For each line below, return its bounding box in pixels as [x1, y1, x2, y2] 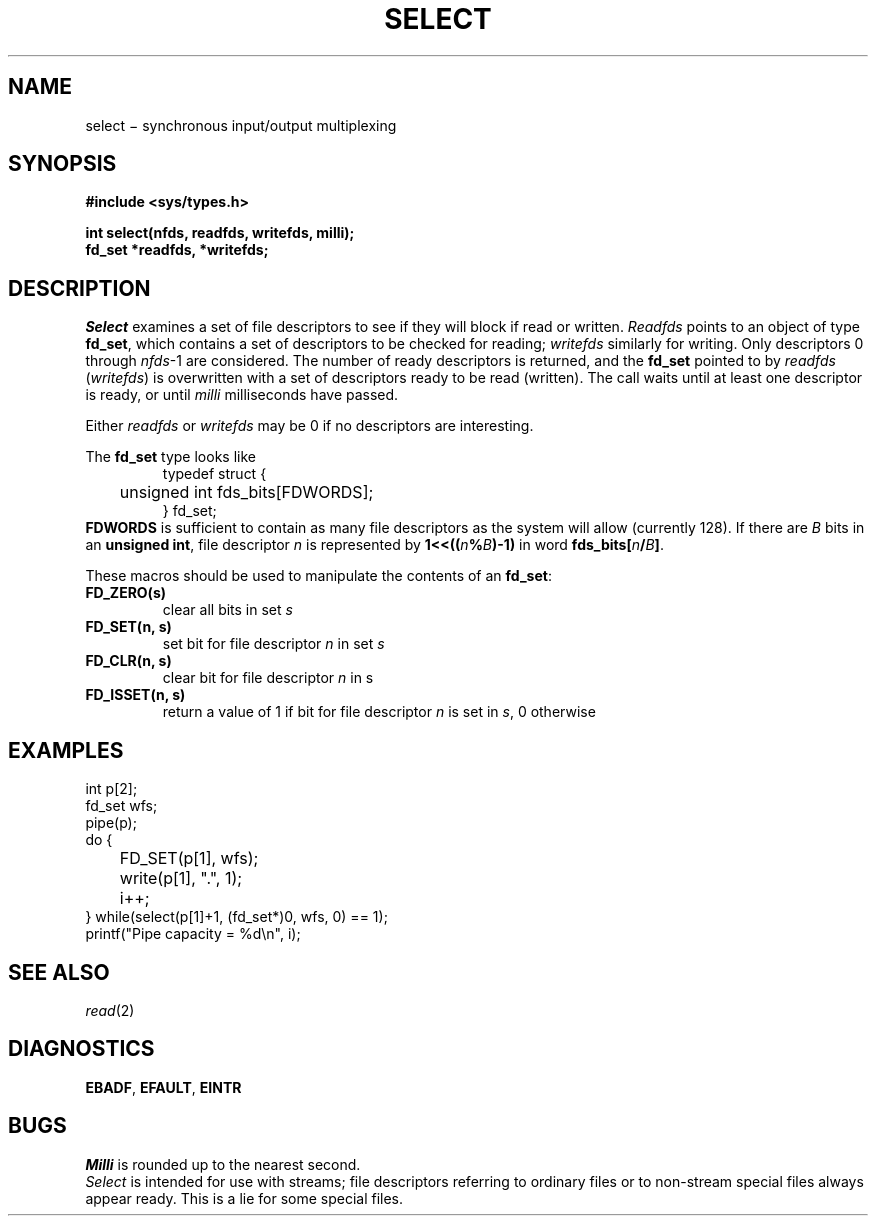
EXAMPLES [8, 737, 124, 763]
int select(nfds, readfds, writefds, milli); [85, 224, 355, 242]
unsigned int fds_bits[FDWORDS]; [119, 482, 374, 503]
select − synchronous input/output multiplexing [85, 116, 397, 134]
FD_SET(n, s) [85, 618, 172, 636]
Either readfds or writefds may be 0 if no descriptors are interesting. [85, 417, 534, 435]
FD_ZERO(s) [85, 584, 167, 602]
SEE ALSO [8, 959, 110, 985]
